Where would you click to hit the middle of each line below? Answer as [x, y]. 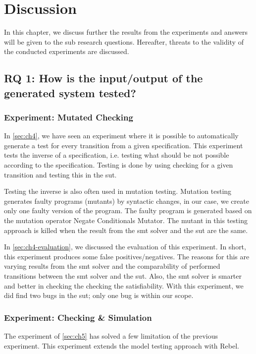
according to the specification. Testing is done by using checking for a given [119, 165]
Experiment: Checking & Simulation [78, 317]
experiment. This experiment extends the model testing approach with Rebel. [122, 345]
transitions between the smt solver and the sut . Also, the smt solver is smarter [123, 276]
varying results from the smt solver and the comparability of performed [112, 266]
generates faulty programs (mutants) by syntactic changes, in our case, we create [127, 201]
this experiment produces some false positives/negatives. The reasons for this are [127, 256]
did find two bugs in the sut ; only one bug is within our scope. [99, 295]
